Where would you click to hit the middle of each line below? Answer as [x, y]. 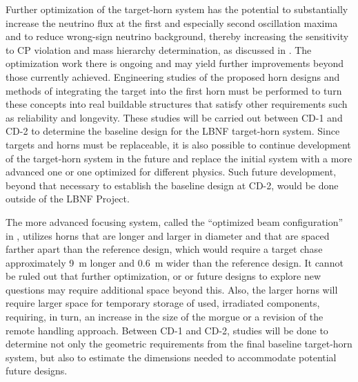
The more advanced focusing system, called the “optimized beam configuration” [175, 221]
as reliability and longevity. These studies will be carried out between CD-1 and [174, 117]
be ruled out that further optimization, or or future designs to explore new [163, 276]
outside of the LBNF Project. [68, 199]
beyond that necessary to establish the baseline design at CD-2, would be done [172, 185]
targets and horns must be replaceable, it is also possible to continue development [178, 144]
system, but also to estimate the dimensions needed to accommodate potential [171, 357]
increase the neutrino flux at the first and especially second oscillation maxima [172, 22]
